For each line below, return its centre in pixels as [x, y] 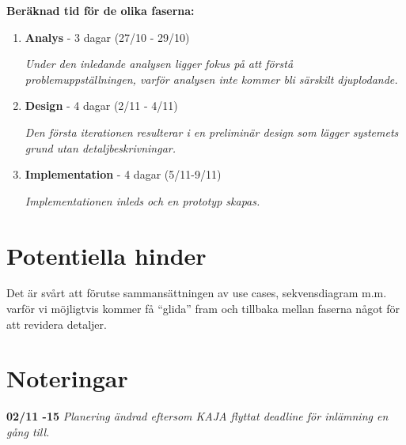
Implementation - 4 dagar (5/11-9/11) [123, 174]
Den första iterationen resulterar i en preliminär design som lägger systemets [212, 132]
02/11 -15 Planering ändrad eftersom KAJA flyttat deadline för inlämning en [197, 416]
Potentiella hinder [106, 255]
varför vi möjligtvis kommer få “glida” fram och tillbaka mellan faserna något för [203, 309]
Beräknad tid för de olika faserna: [101, 10]
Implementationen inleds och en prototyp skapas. [142, 200]
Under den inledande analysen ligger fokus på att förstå [159, 64]
